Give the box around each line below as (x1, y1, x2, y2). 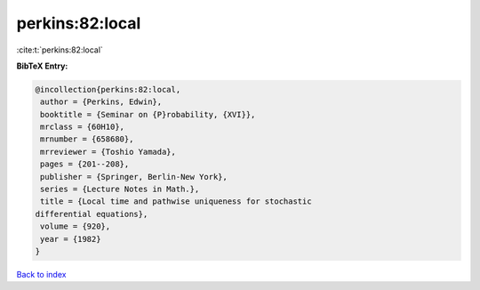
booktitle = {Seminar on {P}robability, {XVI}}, (40, 109, 256, 119)
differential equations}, (35, 209, 148, 219)
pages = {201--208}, (40, 159, 130, 169)
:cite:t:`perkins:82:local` (16, 44, 104, 55)
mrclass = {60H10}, (40, 122, 124, 133)
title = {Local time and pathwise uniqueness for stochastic (40, 197, 312, 206)
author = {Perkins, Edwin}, (40, 97, 163, 107)
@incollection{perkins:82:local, (35, 85, 181, 94)
